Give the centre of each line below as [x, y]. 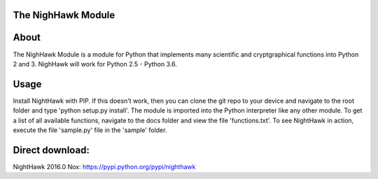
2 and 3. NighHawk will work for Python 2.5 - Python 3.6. [95, 64]
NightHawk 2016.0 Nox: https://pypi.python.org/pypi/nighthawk [104, 166]
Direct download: [51, 150]
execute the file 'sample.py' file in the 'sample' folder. [90, 130]
